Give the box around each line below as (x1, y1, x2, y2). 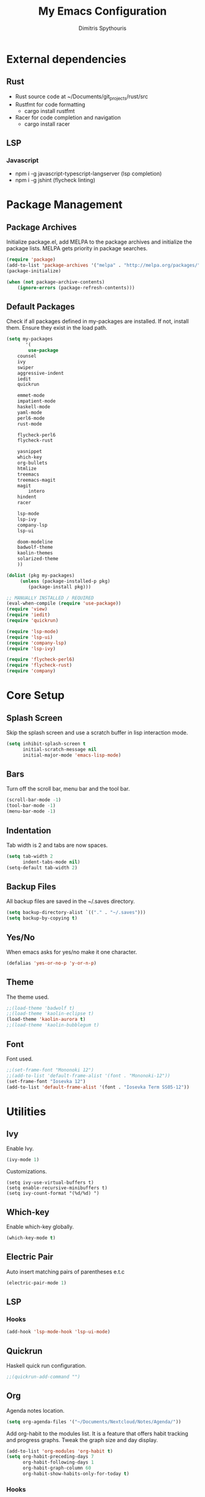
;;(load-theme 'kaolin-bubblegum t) (6, 1022, 99, 1028)
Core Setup (6, 689, 65, 703)
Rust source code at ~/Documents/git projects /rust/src (15, 93, 148, 101)
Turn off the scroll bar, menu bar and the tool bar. (6, 785, 130, 792)
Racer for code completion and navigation (15, 114, 121, 121)
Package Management (6, 198, 123, 212)
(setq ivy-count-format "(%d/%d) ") (6, 1191, 99, 1197)
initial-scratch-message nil (22, 746, 97, 752)
